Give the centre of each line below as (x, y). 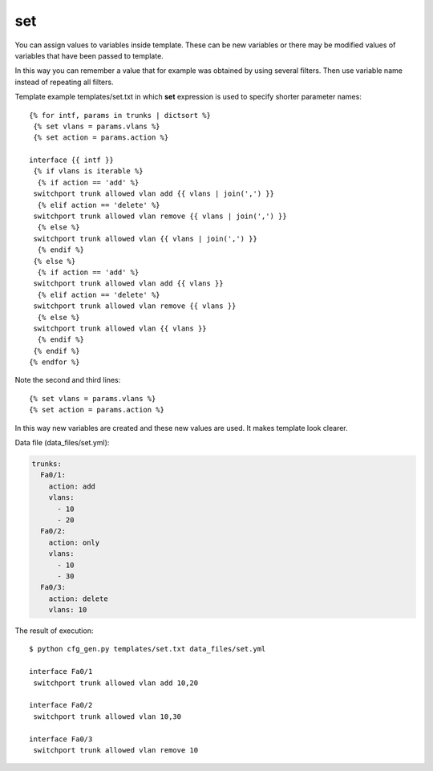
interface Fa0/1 (61, 672)
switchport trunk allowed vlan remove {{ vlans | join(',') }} (160, 216)
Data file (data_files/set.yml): (62, 443)
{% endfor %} (55, 362)
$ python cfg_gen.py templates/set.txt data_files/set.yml (148, 649)
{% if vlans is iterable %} (88, 171)
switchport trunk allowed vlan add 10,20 (116, 683)
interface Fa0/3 (61, 739)
